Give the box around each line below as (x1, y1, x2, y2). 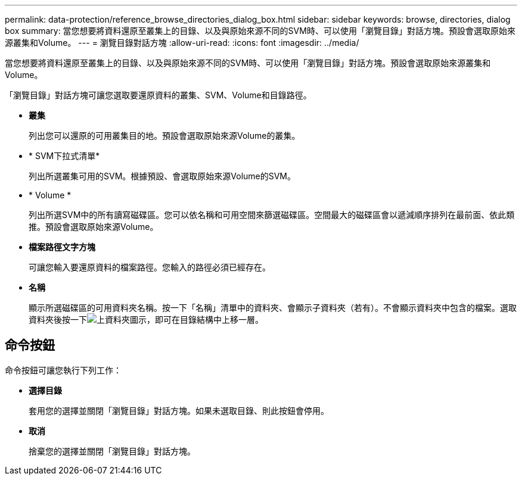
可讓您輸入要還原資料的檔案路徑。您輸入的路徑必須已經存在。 (29, 262, 271, 272)
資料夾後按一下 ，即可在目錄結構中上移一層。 (29, 314, 263, 325)
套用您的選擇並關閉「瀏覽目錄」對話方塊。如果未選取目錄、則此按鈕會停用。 (29, 405, 329, 416)
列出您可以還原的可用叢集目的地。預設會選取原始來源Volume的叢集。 (29, 130, 300, 141)
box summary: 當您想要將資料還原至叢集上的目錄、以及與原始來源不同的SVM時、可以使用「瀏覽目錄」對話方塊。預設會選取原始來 (5, 26, 515, 36)
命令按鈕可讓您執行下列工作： (5, 364, 122, 375)
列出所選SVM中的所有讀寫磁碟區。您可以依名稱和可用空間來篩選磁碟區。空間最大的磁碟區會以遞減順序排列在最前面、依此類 (29, 210, 515, 220)
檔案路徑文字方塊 (29, 242, 95, 252)
